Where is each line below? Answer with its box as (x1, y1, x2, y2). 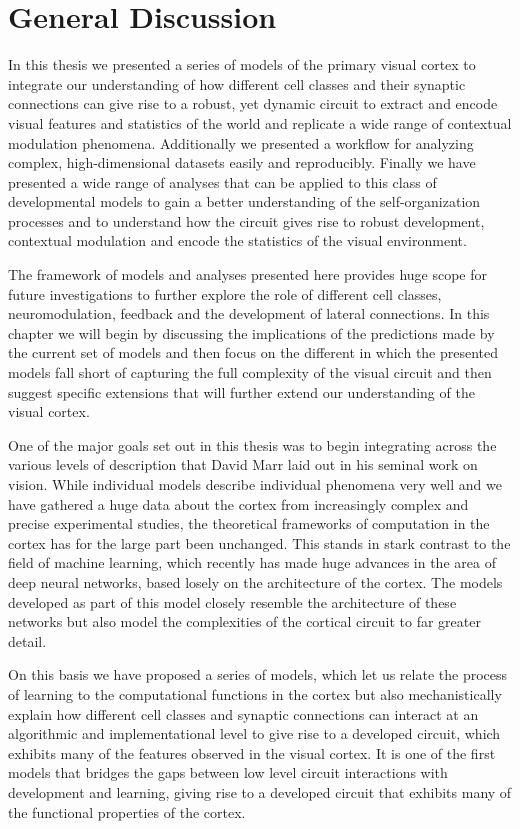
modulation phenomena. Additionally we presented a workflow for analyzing (8, 132, 474, 153)
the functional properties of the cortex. (8, 801, 246, 822)
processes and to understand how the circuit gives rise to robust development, (8, 210, 485, 231)
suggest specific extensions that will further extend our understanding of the (8, 381, 475, 402)
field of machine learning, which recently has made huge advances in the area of (8, 552, 496, 573)
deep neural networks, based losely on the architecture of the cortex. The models (8, 571, 503, 592)
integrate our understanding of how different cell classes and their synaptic (8, 73, 466, 94)
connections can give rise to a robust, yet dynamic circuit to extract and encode (8, 93, 498, 114)
